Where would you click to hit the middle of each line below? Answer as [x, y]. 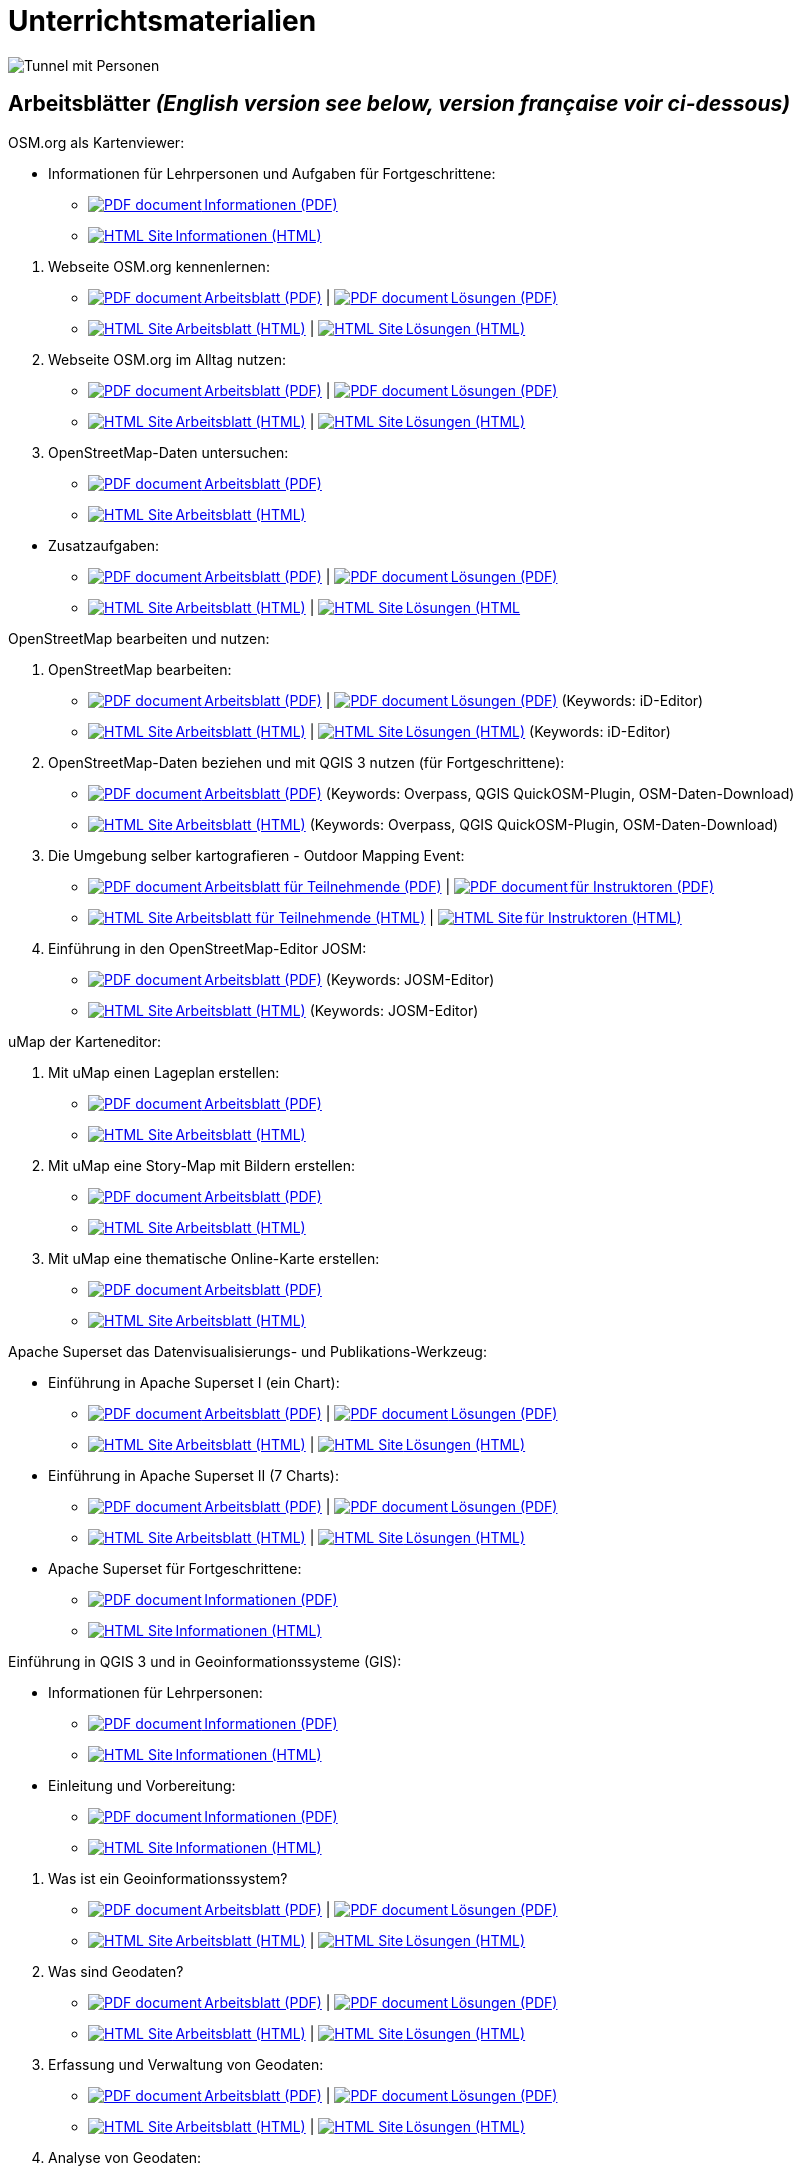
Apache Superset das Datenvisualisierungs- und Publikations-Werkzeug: [247, 1351]
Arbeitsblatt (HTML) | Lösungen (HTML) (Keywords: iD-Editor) [423, 731]
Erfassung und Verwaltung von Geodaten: [186, 2064]
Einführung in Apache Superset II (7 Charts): [193, 1475]
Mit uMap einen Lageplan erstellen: [164, 1072]
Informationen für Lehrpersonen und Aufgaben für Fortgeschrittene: [272, 173]
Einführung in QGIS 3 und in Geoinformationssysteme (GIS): [205, 1661]
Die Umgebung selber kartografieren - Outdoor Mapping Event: [256, 855]
